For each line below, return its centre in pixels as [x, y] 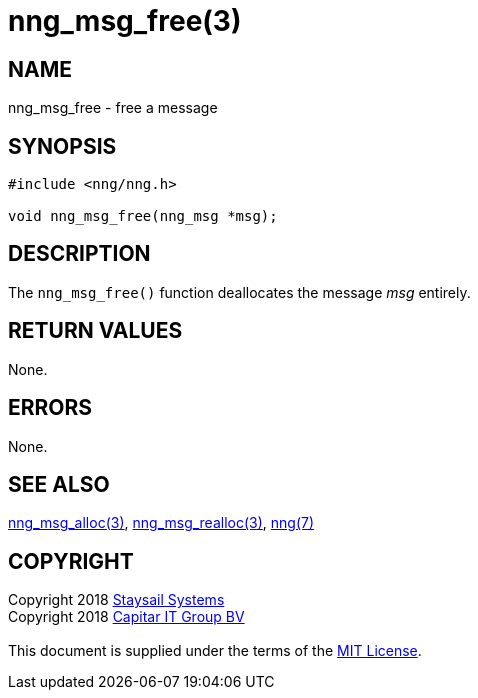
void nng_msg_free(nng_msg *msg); [143, 216]
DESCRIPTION [79, 254]
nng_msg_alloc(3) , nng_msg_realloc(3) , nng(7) [161, 523]
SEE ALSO [59, 484]
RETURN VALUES [95, 331]
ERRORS [50, 408]
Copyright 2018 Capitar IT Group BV [126, 617]
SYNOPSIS [62, 146]
